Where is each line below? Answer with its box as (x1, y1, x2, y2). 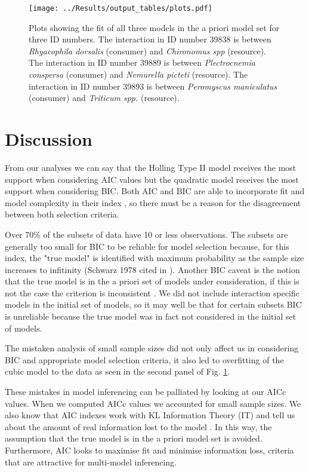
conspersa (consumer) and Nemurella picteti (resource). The (29, 68, 248, 81)
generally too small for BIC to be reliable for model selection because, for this (5, 240, 289, 252)
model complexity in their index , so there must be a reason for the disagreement (5, 196, 301, 209)
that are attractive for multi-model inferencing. (5, 455, 177, 468)
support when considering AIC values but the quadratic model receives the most (5, 173, 299, 185)
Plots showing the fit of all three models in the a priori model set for (29, 21, 280, 33)
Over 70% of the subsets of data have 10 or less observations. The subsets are (5, 228, 288, 240)
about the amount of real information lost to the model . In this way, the (5, 420, 272, 433)
